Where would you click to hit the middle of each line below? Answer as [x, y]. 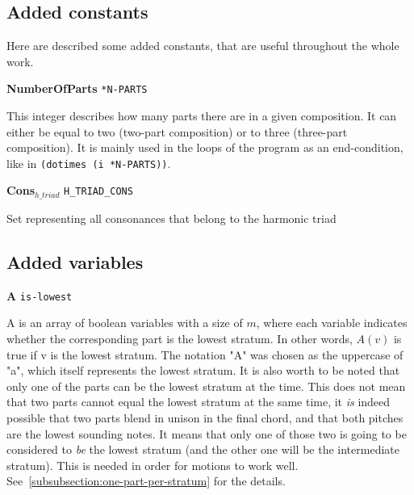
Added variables [75, 261]
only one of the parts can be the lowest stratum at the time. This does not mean [206, 386]
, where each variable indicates [332, 323]
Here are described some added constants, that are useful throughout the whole [203, 46]
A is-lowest [40, 295]
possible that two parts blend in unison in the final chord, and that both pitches [205, 417]
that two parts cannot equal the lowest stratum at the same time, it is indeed [199, 402]
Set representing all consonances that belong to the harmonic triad [171, 218]
